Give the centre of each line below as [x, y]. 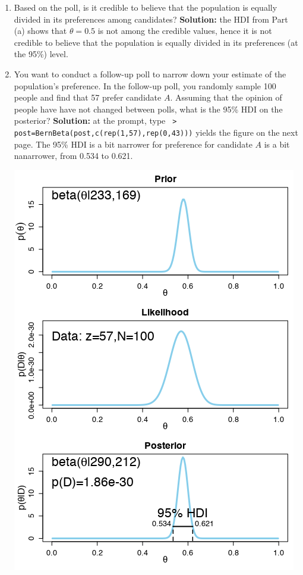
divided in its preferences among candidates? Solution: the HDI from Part [151, 19]
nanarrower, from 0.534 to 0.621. [73, 156]
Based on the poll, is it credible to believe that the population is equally [146, 7]
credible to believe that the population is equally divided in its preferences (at [156, 42]
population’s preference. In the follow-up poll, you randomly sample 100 [145, 85]
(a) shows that [40, 31]
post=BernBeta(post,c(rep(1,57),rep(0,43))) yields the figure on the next [156, 132]
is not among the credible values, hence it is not [185, 31]
